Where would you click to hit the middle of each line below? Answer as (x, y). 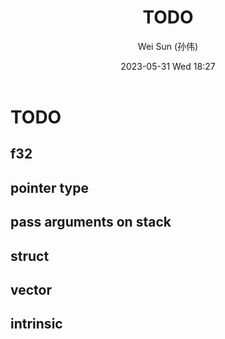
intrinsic (36, 324)
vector (31, 289)
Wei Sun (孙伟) (168, 46)
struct (30, 256)
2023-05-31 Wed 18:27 (168, 66)
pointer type (49, 187)
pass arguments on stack (91, 222)
